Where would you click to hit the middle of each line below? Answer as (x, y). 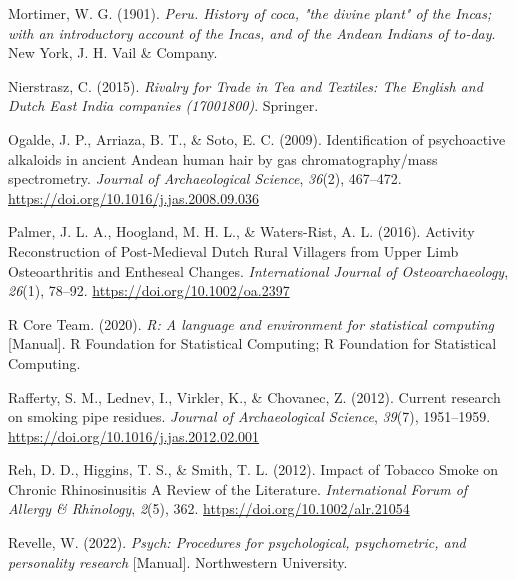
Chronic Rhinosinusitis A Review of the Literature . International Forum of (238, 488)
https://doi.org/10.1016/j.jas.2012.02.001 (134, 435)
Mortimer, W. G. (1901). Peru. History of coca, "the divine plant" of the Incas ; (250, 13)
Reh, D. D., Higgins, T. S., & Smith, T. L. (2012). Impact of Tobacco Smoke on (253, 469)
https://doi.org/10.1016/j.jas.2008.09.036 (134, 197)
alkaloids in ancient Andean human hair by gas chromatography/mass (223, 158)
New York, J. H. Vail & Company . (113, 52)
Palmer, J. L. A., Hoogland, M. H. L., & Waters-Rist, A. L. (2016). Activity (241, 231)
